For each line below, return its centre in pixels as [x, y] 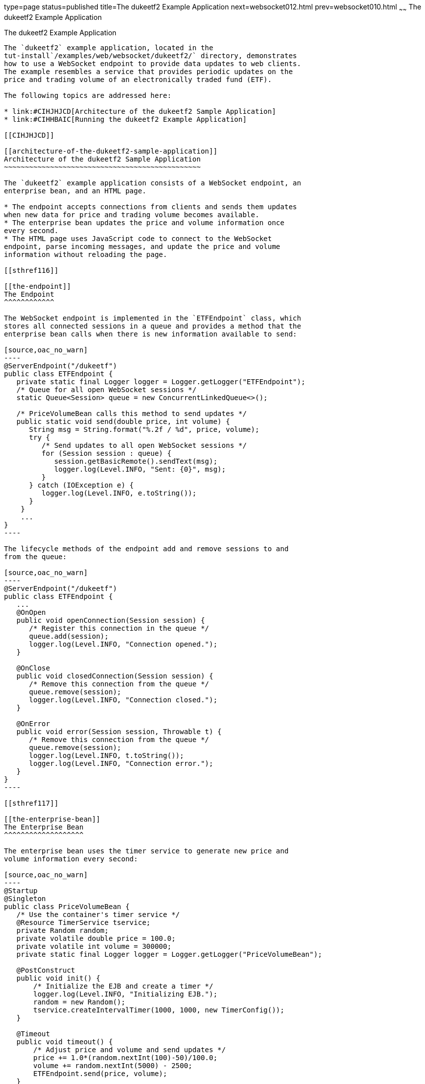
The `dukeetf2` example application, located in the [109, 47]
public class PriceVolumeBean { [67, 906]
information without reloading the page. [86, 254]
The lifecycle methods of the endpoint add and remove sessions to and [146, 548]
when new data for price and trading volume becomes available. [132, 214]
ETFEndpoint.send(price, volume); [100, 1073]
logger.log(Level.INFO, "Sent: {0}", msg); [140, 469]
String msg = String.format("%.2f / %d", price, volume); [144, 429]
